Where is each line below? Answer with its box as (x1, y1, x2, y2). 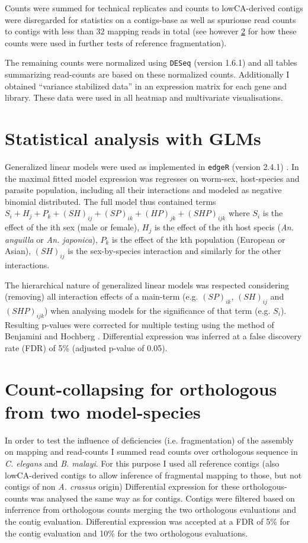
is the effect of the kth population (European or (112, 233, 285, 245)
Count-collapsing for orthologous (5, 376, 277, 400)
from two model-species (5, 399, 201, 423)
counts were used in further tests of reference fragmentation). (5, 36, 227, 49)
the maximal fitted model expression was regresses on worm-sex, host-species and (5, 172, 300, 184)
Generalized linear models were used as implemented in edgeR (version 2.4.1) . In (5, 160, 299, 172)
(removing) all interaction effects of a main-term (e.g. (5, 290, 198, 303)
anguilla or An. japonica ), (5, 233, 98, 245)
